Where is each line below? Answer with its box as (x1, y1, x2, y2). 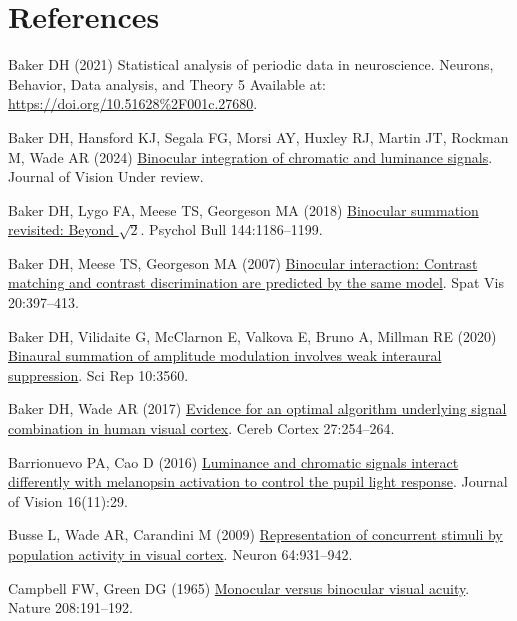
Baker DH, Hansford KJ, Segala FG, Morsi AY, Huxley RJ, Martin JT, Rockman (8, 126, 509, 147)
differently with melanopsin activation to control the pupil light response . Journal (8, 471, 508, 492)
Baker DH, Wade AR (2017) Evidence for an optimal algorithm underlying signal (8, 398, 507, 419)
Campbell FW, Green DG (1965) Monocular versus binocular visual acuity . (8, 577, 470, 598)
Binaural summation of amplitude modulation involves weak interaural (8, 345, 442, 366)
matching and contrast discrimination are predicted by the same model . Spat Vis (8, 272, 504, 293)
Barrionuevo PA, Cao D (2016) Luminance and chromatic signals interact (8, 451, 459, 472)
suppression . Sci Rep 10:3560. (8, 364, 189, 385)
